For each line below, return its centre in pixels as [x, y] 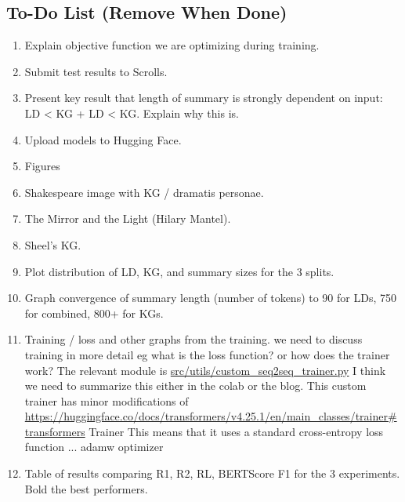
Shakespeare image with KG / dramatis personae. [144, 192]
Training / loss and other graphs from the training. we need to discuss [193, 339]
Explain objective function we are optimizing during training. [172, 45]
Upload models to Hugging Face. [103, 139]
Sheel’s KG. [53, 244]
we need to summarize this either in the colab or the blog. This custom [195, 386]
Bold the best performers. [86, 488]
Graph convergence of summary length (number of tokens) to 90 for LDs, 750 [210, 298]
